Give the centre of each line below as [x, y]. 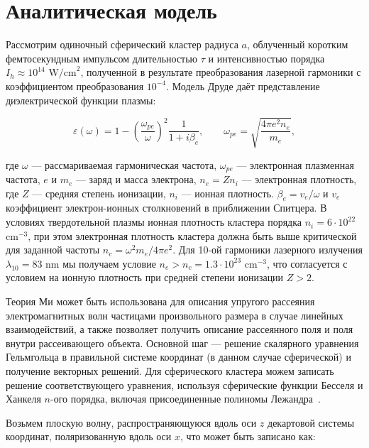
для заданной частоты [53, 250]
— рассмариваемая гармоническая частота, [124, 164]
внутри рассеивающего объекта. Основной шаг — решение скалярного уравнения [182, 343]
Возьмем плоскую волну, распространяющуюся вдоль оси [131, 422]
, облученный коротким [297, 44]
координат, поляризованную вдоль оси [89, 436]
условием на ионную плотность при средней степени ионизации [145, 277]
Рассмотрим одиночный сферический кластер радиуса [122, 44]
